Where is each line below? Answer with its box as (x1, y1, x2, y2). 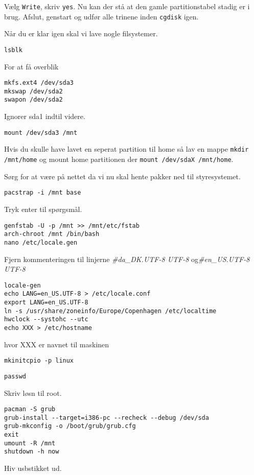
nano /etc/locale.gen (4, 239, 78, 246)
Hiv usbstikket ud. (4, 463, 62, 473)
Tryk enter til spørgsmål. (4, 203, 82, 214)
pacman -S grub (4, 406, 56, 413)
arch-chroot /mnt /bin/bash (4, 230, 100, 238)
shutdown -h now (4, 448, 59, 456)
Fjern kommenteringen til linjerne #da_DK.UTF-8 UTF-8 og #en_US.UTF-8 (4, 253, 250, 264)
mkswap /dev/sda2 (4, 87, 63, 95)
